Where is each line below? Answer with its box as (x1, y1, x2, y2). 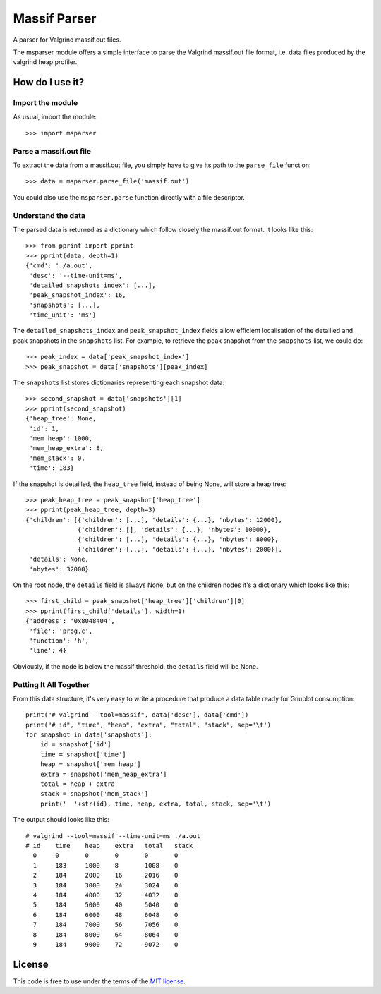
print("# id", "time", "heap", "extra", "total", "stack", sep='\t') (25, 720, 272, 729)
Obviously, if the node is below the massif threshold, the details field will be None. (13, 662, 258, 670)
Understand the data (13, 210, 86, 220)
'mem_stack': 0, (29, 454, 85, 462)
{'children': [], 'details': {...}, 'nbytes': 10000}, (78, 526, 272, 534)
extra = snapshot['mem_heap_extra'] (40, 770, 167, 778)
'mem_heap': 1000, (29, 434, 93, 442)
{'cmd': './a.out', (25, 262, 93, 269)
